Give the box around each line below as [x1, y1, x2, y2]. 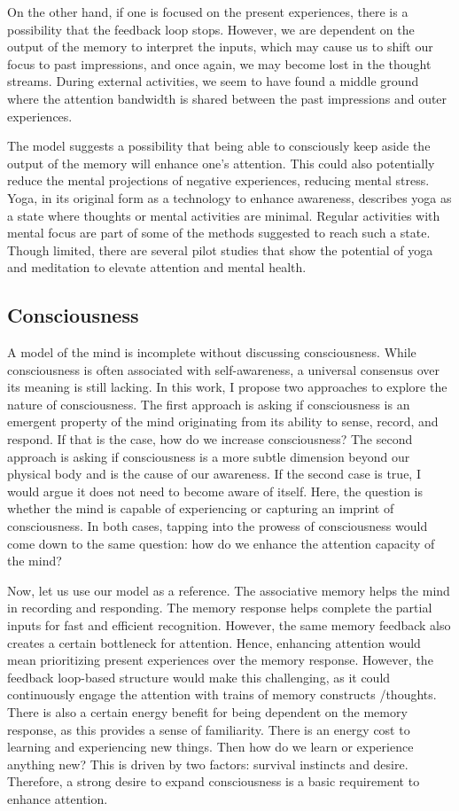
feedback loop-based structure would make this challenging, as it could [7, 667, 391, 686]
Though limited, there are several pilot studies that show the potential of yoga [7, 240, 433, 259]
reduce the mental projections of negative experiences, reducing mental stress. [7, 171, 430, 190]
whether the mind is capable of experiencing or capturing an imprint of [7, 499, 394, 518]
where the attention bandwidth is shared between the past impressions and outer [7, 89, 447, 107]
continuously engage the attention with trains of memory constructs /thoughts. [7, 685, 437, 704]
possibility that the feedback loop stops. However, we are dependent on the [7, 19, 415, 38]
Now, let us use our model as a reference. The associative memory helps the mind [7, 581, 450, 599]
